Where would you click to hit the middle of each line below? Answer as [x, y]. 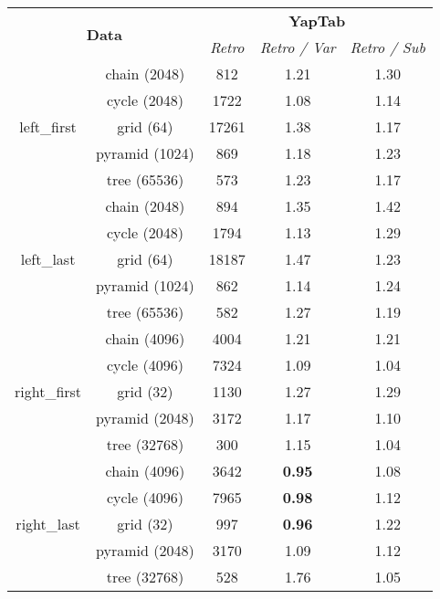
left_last [48, 259]
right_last [48, 524]
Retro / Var [298, 47]
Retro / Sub [388, 47]
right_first [48, 391]
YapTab [317, 21]
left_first [48, 126]
